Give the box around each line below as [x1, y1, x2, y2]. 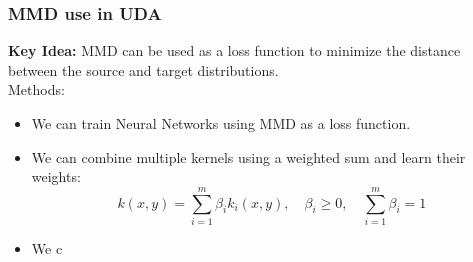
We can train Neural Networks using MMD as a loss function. [31, 113, 411, 133]
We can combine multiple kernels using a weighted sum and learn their [31, 146, 466, 167]
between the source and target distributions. [8, 59, 279, 80]
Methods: [8, 79, 65, 100]
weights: [31, 166, 81, 187]
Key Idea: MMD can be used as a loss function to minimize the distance [8, 40, 461, 61]
